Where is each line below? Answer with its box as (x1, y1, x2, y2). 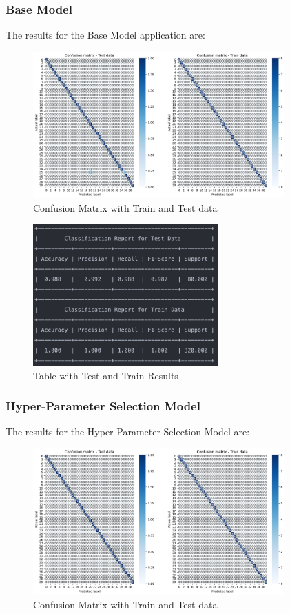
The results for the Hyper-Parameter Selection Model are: (6, 424, 250, 439)
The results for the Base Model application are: (6, 28, 205, 42)
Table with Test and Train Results (33, 368, 178, 382)
